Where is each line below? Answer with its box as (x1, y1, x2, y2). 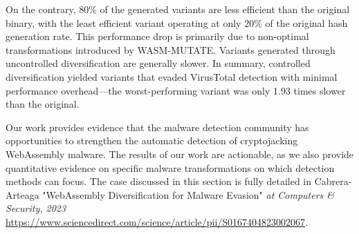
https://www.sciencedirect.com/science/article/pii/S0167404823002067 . (6, 214, 309, 228)
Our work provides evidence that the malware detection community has (6, 119, 309, 134)
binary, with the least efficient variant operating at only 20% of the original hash (6, 15, 348, 30)
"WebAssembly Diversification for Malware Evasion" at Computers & (42, 187, 335, 202)
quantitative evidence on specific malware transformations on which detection (6, 160, 335, 175)
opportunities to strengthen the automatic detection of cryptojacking (6, 133, 298, 148)
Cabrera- (314, 174, 352, 188)
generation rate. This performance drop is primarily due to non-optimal (6, 29, 309, 43)
